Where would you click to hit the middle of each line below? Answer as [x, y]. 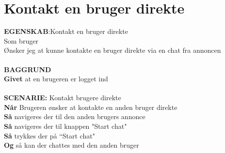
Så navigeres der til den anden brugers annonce [75, 116]
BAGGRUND [28, 69]
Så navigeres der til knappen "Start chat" [65, 126]
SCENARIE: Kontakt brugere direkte [63, 98]
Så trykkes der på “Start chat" [49, 135]
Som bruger [21, 40]
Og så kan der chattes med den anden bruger [72, 145]
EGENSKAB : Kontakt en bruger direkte [66, 31]
